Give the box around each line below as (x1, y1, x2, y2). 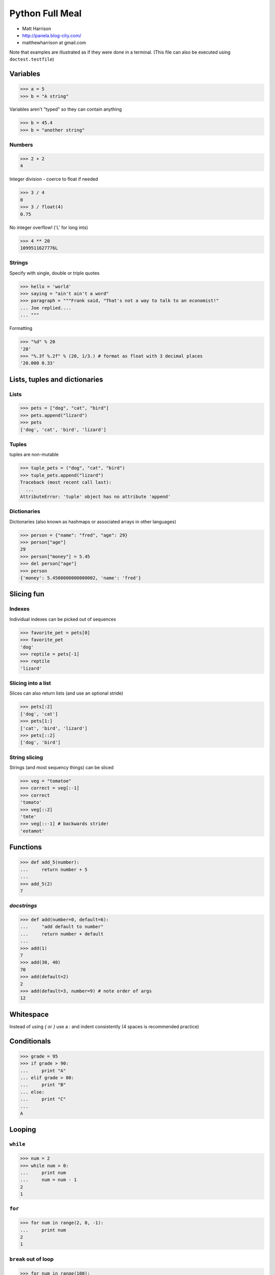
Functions (9, 843, 42, 852)
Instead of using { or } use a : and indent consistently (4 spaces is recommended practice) (9, 1023, 200, 1030)
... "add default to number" (20, 924, 104, 930)
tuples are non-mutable (9, 451, 59, 457)
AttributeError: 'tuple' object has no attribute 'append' (20, 494, 171, 499)
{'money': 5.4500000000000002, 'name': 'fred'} (20, 575, 141, 581)
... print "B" (20, 1082, 66, 1088)
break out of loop (9, 1255, 54, 1262)
